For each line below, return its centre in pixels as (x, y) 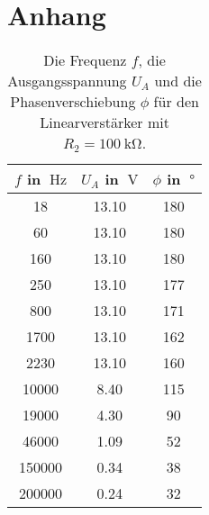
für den (176, 102)
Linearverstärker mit (104, 122)
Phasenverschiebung (73, 102)
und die (178, 81)
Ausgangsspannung (67, 81)
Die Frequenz (85, 60)
